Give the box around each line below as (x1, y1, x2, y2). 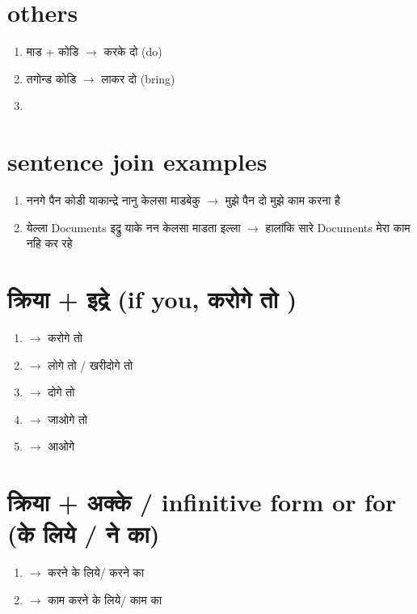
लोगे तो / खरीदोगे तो (48, 356, 133, 373)
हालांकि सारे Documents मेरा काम (265, 218, 411, 235)
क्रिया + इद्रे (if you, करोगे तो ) (7, 282, 297, 315)
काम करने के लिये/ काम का (48, 591, 162, 608)
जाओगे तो (48, 410, 88, 427)
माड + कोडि (26, 43, 79, 60)
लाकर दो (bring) (101, 70, 175, 87)
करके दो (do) (103, 43, 162, 60)
